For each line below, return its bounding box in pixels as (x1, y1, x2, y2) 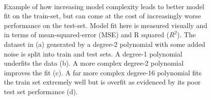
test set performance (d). (4, 86, 78, 96)
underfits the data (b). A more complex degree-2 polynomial (4, 58, 184, 68)
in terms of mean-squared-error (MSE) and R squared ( (4, 29, 169, 40)
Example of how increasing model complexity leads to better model (4, 1, 205, 11)
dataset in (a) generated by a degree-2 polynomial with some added (4, 39, 205, 49)
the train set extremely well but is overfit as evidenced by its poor (4, 77, 201, 87)
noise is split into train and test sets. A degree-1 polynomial (4, 48, 182, 58)
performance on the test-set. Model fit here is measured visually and (4, 20, 208, 30)
